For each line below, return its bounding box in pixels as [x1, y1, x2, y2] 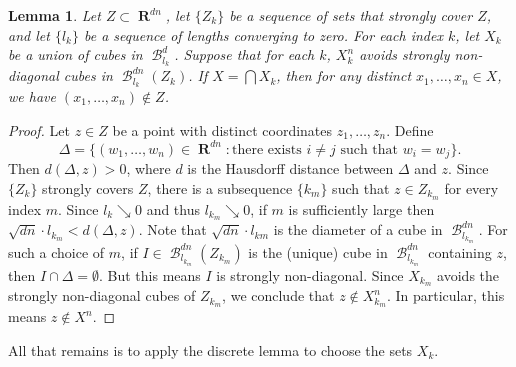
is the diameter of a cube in [273, 219, 443, 240]
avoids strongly [359, 44, 450, 65]
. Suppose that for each [174, 44, 315, 65]
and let [8, 24, 50, 45]
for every [444, 177, 499, 198]
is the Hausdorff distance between [187, 158, 394, 179]
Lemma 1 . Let [8, 5, 101, 25]
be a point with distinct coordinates [112, 119, 333, 140]
